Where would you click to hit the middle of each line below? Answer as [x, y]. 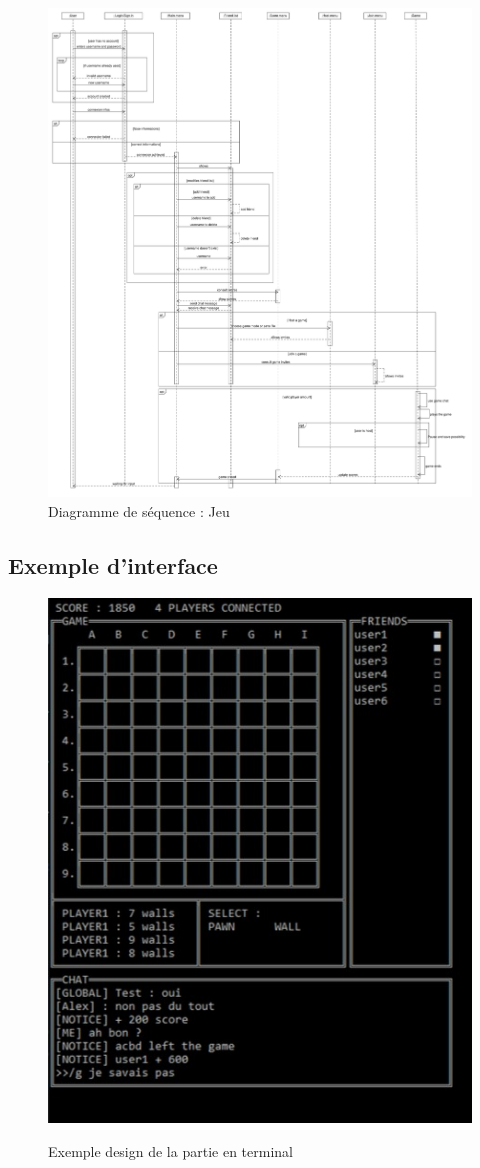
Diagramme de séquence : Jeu [139, 511]
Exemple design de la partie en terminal [170, 1150]
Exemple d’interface [113, 565]
